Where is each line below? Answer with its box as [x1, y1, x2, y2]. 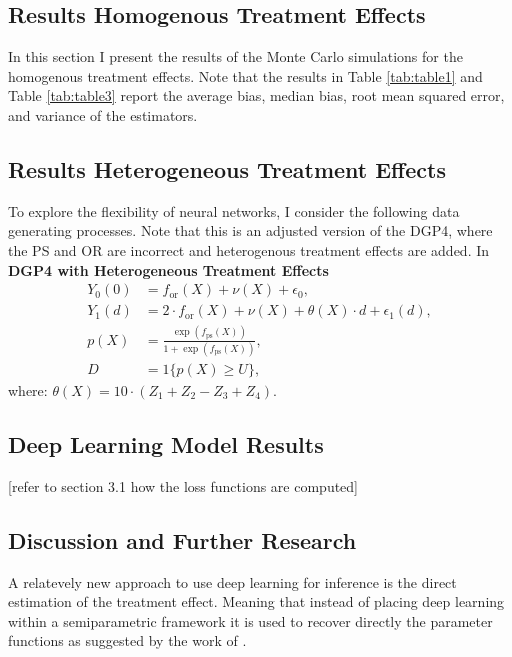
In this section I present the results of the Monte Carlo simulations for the [8, 46, 463, 67]
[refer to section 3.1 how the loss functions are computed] [8, 475, 359, 496]
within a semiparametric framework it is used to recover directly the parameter [8, 610, 493, 631]
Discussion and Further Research [8, 524, 357, 555]
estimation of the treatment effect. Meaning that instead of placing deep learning [8, 591, 505, 612]
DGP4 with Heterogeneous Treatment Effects [8, 259, 329, 280]
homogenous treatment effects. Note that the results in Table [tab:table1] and [8, 65, 483, 86]
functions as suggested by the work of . [8, 630, 247, 651]
